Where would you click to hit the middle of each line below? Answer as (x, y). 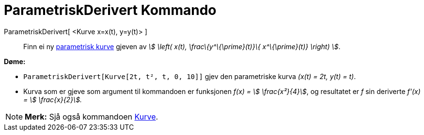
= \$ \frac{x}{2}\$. (53, 99)
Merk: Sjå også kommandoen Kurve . (92, 116)
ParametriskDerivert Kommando (110, 10)
